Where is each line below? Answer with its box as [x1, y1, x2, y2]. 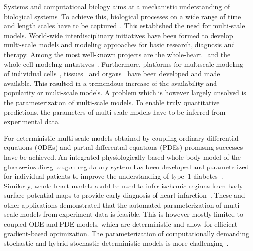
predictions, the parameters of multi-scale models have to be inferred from [4, 106, 226, 117]
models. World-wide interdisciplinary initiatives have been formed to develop [4, 30, 233, 40]
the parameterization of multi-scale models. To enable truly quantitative [4, 97, 220, 107]
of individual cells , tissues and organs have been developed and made [4, 68, 220, 79]
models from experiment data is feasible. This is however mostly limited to [20, 209, 243, 219]
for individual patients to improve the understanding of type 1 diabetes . [4, 171, 223, 181]
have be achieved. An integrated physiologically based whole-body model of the [4, 151, 241, 162]
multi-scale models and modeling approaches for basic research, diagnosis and [4, 40, 235, 50]
